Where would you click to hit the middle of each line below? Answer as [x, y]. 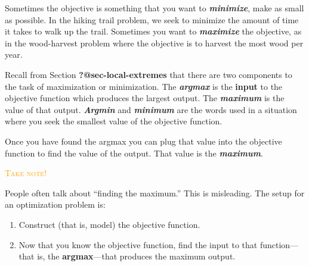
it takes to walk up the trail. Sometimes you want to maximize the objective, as [153, 31]
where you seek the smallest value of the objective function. [114, 121]
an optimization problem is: [55, 204]
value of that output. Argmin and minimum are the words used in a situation [151, 109]
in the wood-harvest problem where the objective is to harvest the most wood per [154, 43]
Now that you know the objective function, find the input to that [138, 244]
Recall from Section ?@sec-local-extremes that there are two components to [149, 74]
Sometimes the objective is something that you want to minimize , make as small [154, 8]
